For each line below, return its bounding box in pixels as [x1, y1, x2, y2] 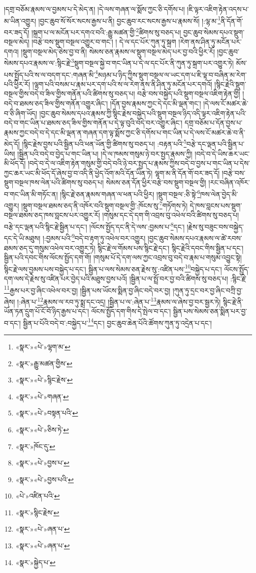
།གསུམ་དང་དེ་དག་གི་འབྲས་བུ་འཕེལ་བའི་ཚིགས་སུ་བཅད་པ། [102, 210, 239, 220]
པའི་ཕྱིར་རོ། [4, 78, 31, 89]
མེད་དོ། [4, 139, 20, 149]
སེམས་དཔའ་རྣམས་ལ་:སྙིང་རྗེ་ [4, 57, 71, 68]
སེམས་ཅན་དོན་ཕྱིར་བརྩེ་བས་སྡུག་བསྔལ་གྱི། [106, 177, 206, 188]
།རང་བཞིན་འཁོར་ [208, 177, 250, 188]
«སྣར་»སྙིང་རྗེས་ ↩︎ [15, 507, 60, 517]
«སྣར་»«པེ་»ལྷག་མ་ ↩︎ [15, 341, 70, 351]
